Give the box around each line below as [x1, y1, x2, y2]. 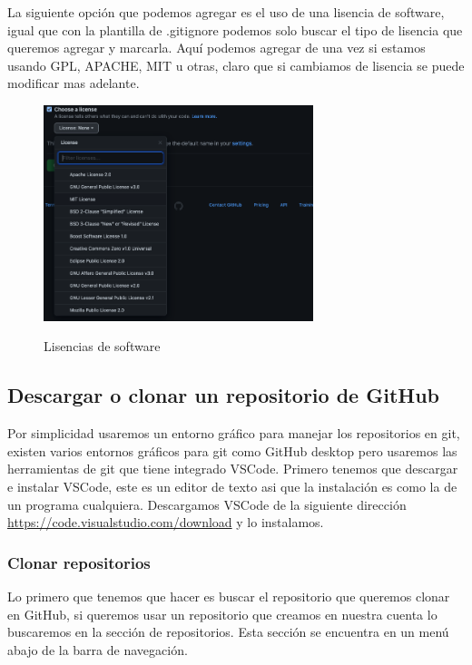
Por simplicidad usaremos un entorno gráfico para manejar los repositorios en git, [7, 424, 460, 443]
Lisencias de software [44, 337, 161, 356]
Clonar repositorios [7, 551, 151, 573]
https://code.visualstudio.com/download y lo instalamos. [7, 513, 324, 532]
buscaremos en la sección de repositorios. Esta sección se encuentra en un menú [7, 622, 449, 641]
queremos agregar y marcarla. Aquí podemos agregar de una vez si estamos [7, 38, 426, 57]
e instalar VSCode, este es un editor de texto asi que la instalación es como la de [7, 477, 457, 496]
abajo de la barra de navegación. [7, 640, 188, 659]
